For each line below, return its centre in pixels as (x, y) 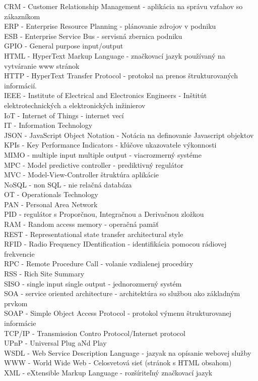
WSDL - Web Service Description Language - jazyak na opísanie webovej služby (128, 352)
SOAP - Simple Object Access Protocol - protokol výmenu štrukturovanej (118, 313)
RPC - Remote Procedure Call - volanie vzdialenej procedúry (99, 264)
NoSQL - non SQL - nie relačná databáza (68, 184)
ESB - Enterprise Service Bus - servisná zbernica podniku (93, 36)
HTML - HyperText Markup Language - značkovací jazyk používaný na (115, 55)
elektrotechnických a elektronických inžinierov (75, 105)
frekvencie (19, 253)
